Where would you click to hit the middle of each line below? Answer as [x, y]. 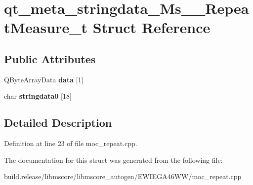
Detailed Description [58, 123]
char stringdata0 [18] [38, 96]
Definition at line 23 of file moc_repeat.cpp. [71, 143]
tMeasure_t [46, 27]
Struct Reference [151, 27]
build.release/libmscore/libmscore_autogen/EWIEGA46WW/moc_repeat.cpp [123, 176]
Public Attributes [50, 58]
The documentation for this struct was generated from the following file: [113, 160]
